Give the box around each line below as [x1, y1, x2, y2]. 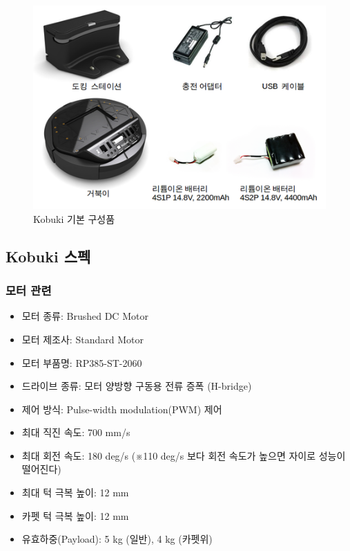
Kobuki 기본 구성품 [33, 211, 115, 226]
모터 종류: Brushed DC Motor [21, 309, 148, 323]
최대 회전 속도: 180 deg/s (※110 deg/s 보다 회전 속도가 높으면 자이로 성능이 [21, 448, 346, 462]
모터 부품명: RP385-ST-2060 [21, 355, 142, 370]
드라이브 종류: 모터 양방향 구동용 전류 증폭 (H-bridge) [21, 379, 252, 393]
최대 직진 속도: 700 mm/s [21, 425, 130, 440]
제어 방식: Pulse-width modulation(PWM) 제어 [21, 401, 222, 416]
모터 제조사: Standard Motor [21, 332, 144, 346]
